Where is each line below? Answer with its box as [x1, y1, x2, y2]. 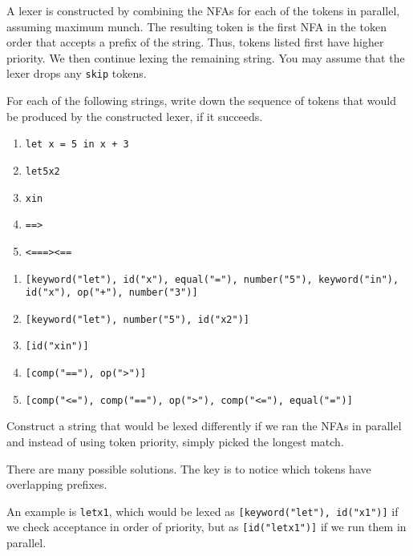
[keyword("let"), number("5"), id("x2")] [25, 313, 249, 325]
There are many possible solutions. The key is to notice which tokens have [6, 460, 371, 477]
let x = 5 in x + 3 [25, 139, 129, 151]
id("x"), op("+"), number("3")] [25, 287, 198, 299]
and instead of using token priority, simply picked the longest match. [6, 433, 344, 450]
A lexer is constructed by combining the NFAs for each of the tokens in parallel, [6, 2, 400, 18]
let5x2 [25, 165, 60, 177]
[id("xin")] [25, 340, 89, 353]
